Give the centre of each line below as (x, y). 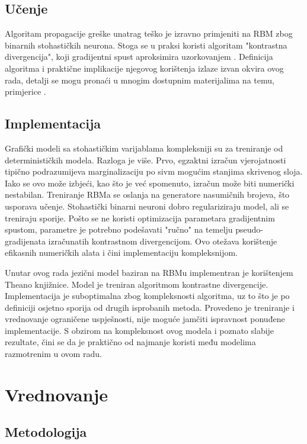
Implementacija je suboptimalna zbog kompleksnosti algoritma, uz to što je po (147, 296)
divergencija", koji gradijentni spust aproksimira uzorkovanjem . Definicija (139, 57)
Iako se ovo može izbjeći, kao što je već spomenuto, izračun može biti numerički (150, 183)
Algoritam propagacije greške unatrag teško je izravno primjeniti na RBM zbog (149, 33)
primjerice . (25, 91)
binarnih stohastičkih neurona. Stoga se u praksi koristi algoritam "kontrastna (146, 45)
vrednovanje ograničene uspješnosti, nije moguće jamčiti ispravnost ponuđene (145, 319)
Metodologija (46, 432)
